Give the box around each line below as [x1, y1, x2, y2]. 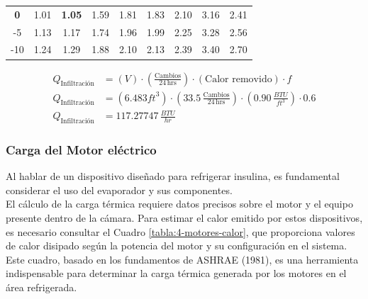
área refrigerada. [6, 279, 77, 294]
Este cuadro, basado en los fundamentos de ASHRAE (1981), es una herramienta [6, 252, 359, 266]
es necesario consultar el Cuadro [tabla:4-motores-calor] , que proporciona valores [6, 224, 355, 239]
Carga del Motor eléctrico [6, 140, 157, 158]
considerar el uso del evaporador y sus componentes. [6, 182, 233, 197]
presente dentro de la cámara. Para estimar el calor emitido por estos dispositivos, [6, 210, 363, 225]
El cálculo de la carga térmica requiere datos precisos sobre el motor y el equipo [6, 196, 353, 211]
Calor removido [205, 74, 272, 84]
